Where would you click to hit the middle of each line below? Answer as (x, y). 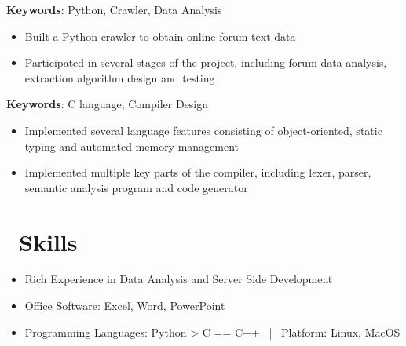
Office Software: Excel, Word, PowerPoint (125, 306)
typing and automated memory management (132, 146)
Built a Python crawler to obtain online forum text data (160, 36)
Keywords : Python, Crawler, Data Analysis (114, 9)
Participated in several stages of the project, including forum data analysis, (206, 62)
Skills (48, 241)
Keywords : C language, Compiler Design (108, 104)
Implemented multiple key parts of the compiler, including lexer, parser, (198, 172)
